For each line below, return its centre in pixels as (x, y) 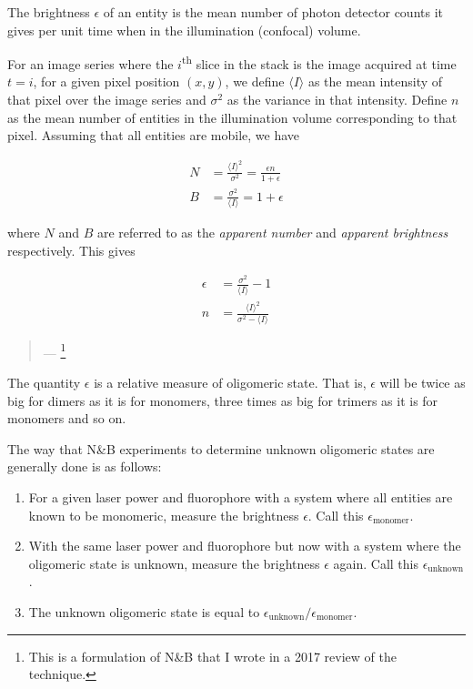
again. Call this (376, 563)
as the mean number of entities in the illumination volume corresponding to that (232, 117)
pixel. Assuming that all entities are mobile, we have (154, 135)
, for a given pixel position (106, 81)
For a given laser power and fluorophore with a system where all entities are (241, 496)
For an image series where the (91, 63)
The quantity (44, 383)
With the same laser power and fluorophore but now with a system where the (245, 546)
